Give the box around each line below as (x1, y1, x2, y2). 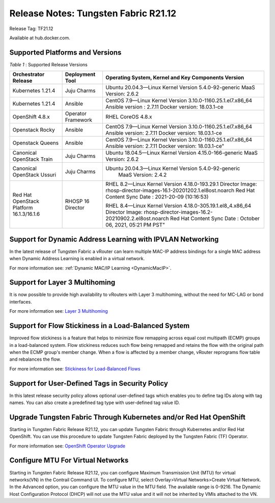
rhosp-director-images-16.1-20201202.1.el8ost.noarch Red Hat (105, 187, 255, 194)
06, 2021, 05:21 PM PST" (105, 221, 165, 229)
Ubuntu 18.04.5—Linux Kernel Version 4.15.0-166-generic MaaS (105, 149, 258, 157)
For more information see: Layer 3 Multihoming (9, 308, 108, 314)
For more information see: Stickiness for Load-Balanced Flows (9, 365, 141, 372)
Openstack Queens (12, 139, 59, 146)
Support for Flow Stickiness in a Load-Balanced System (9, 321, 190, 330)
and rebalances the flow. (9, 356, 61, 362)
